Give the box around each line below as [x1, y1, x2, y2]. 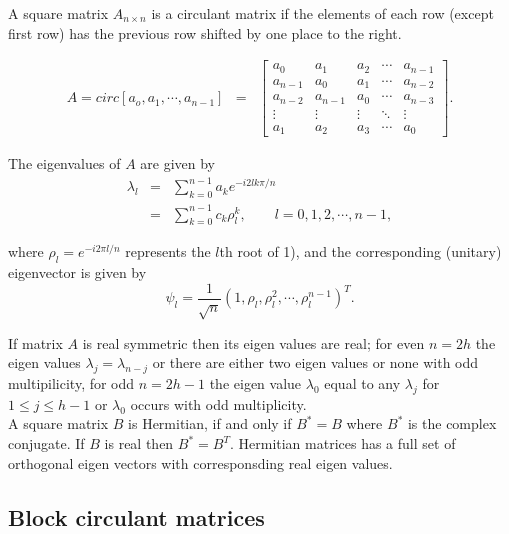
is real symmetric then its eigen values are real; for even [82, 332, 425, 353]
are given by [140, 153, 215, 174]
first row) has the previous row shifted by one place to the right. [8, 22, 402, 43]
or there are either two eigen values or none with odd [152, 352, 479, 373]
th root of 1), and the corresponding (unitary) [219, 241, 502, 262]
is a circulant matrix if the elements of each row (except [151, 3, 494, 23]
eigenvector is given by [8, 262, 147, 283]
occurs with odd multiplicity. [130, 393, 307, 414]
